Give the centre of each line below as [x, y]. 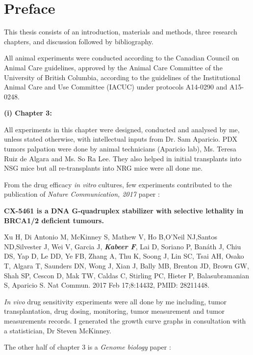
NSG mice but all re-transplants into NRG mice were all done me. [103, 168]
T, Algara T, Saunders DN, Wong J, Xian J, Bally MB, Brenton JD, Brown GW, [126, 266]
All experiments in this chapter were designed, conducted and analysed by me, [122, 129]
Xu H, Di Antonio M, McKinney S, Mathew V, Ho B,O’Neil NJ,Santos [111, 237]
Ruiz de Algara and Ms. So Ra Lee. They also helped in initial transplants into [123, 158]
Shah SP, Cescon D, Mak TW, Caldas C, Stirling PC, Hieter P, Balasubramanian [126, 275]
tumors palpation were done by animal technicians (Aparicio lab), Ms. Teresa [120, 149]
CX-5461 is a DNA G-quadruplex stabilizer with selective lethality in [124, 211]
